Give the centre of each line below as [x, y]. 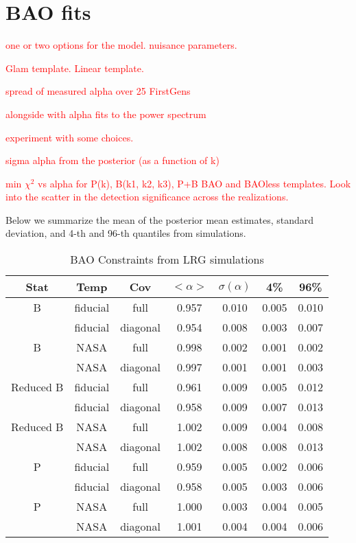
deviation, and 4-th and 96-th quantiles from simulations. [126, 233]
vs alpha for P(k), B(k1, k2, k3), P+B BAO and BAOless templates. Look [194, 183]
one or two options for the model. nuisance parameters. [121, 45]
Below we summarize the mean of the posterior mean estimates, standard [160, 219]
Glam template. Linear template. [75, 68]
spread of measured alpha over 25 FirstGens [98, 91]
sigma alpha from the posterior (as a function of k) [112, 160]
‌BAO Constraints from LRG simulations [167, 259]
